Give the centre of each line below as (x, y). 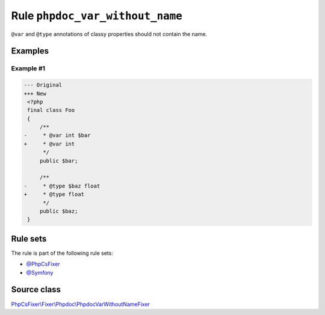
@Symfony (40, 272)
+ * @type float (54, 194)
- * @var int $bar (57, 136)
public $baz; (59, 211)
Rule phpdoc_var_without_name (97, 16)
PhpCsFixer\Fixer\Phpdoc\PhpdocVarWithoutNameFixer (81, 304)
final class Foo (51, 110)
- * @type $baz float (62, 186)
